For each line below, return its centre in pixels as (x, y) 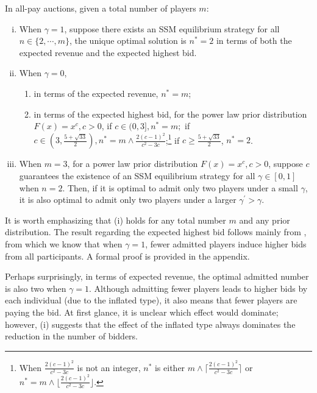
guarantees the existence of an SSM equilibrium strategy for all (137, 175)
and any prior (265, 220)
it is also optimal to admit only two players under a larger (128, 200)
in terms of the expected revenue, (96, 93)
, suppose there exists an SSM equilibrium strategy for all (172, 28)
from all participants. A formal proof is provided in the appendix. (127, 256)
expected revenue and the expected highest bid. (108, 52)
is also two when (36, 288)
